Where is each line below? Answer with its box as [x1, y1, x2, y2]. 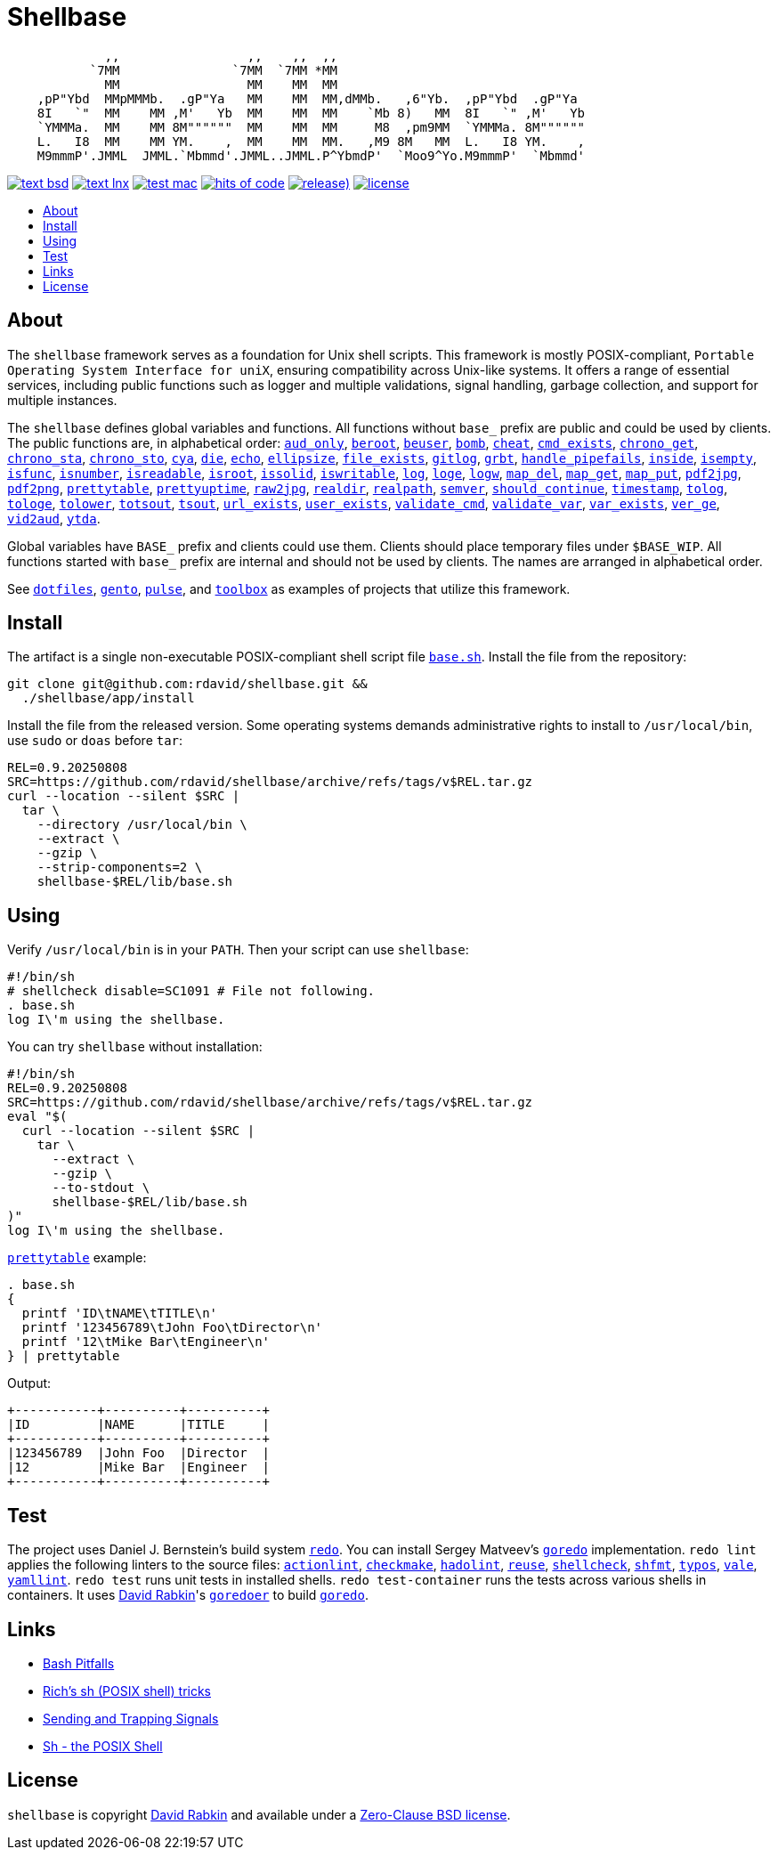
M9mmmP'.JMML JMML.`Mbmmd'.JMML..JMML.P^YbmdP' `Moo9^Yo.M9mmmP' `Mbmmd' [36, 148, 586, 163]
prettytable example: [7, 1250, 147, 1266]
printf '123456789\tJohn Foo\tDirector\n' [21, 1320, 323, 1335]
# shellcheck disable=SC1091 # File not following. [7, 984, 376, 999]
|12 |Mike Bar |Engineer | [7, 1460, 271, 1475]
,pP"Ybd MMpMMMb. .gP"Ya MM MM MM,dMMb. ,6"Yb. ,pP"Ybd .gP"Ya [36, 91, 578, 106]
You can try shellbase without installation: [7, 1039, 263, 1055]
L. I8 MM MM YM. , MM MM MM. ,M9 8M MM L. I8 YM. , [36, 134, 586, 149]
